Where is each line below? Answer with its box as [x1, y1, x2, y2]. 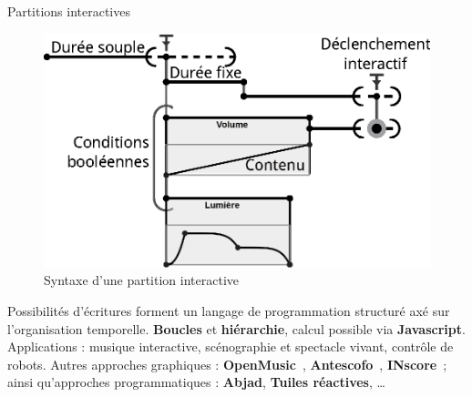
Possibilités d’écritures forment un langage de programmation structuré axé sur [7, 300, 450, 320]
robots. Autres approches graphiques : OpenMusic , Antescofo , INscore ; [7, 354, 447, 373]
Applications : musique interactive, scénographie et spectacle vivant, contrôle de [7, 337, 454, 356]
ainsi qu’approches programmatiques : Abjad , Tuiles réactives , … [7, 372, 385, 392]
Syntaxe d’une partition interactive [44, 270, 240, 290]
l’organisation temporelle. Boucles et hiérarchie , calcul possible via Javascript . [7, 319, 466, 338]
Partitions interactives [7, 2, 130, 20]
